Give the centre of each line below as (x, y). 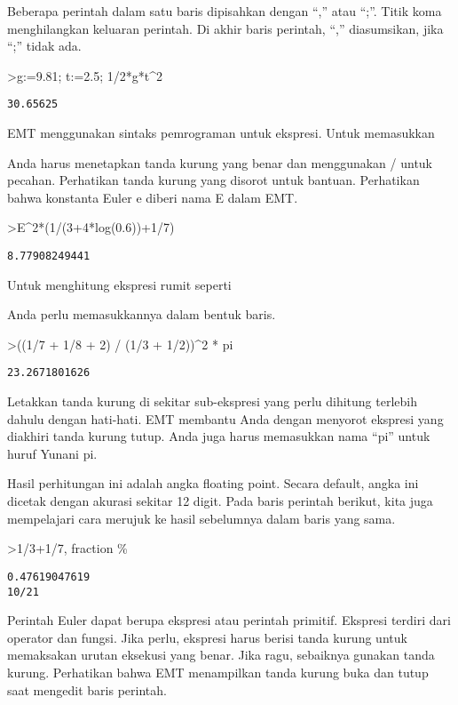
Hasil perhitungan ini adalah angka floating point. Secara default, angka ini (213, 483)
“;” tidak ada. (44, 46)
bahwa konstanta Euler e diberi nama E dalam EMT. (153, 197)
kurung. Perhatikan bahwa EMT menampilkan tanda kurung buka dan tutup (218, 672)
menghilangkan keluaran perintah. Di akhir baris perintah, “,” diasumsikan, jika (225, 28)
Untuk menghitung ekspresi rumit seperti (119, 284)
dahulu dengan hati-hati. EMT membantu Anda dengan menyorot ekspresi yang (225, 418)
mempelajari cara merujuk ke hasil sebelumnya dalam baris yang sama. (201, 518)
